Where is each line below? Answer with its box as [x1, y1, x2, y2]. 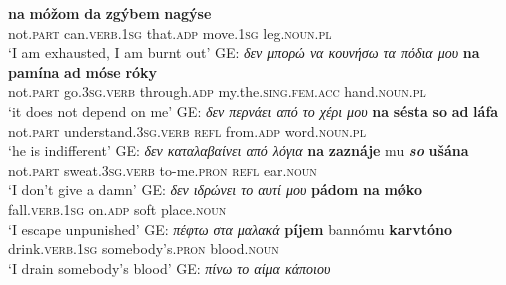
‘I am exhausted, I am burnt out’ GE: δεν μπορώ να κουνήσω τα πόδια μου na [8, 42, 480, 63]
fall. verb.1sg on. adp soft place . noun [8, 198, 227, 219]
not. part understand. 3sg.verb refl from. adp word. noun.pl [8, 120, 366, 141]
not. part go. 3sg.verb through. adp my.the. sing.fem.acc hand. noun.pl [8, 81, 426, 102]
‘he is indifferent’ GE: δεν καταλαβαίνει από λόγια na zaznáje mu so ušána [8, 140, 469, 161]
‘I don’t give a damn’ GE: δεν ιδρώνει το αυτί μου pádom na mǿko [8, 179, 422, 200]
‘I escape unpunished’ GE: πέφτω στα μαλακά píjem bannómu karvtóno [8, 218, 452, 239]
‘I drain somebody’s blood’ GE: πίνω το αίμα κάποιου [8, 257, 331, 278]
